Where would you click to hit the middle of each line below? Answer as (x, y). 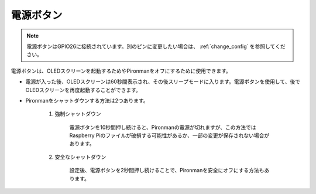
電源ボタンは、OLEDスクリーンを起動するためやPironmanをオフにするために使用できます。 (121, 71)
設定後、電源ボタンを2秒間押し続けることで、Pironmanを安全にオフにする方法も (167, 171)
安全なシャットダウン (80, 157)
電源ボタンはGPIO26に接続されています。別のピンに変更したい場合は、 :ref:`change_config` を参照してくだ (156, 46)
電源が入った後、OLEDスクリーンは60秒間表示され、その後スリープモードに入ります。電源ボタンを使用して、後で (163, 81)
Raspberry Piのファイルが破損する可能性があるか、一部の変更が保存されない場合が (169, 135)
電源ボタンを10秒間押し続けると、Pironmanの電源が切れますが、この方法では (163, 127)
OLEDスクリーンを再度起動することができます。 (83, 90)
